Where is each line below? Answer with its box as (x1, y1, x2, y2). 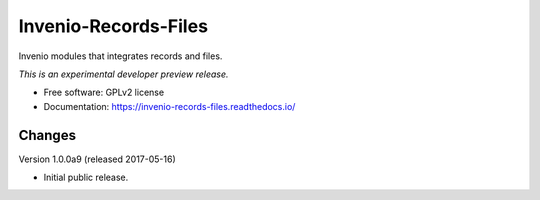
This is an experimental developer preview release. (18, 68, 229, 80)
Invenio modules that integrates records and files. (18, 50, 223, 62)
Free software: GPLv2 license (43, 86, 165, 99)
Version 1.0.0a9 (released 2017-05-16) (18, 153, 177, 165)
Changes (18, 126, 77, 144)
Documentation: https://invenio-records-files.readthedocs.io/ (43, 100, 296, 112)
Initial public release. (43, 171, 129, 184)
